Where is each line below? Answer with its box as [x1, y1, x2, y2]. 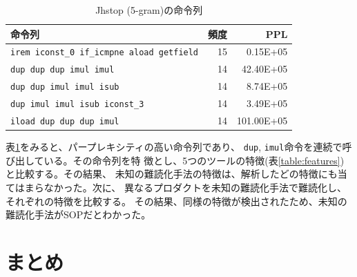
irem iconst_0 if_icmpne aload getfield [10, 48, 199, 58]
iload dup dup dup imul [10, 117, 119, 127]
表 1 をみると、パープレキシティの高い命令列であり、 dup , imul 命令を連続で [6, 140, 342, 154]
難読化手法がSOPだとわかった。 [6, 207, 151, 222]
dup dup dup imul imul [10, 65, 115, 75]
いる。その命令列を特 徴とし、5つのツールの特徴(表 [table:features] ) [44, 153, 345, 167]
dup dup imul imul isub [10, 82, 119, 93]
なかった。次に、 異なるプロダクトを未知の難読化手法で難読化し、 [44, 180, 347, 195]
